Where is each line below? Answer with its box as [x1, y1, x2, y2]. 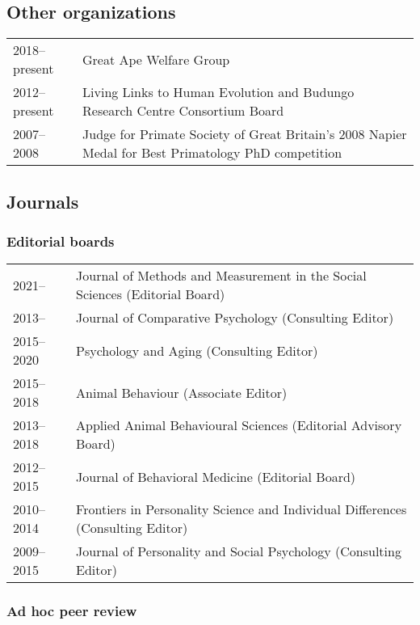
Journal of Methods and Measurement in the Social [76, 266, 367, 285]
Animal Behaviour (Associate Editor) [76, 382, 288, 402]
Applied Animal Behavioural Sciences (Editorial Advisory [76, 416, 402, 435]
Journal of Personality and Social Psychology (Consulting [76, 542, 401, 561]
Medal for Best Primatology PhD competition [82, 143, 342, 163]
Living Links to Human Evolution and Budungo [82, 82, 355, 102]
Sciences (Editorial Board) [76, 285, 225, 304]
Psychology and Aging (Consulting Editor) [76, 340, 318, 360]
